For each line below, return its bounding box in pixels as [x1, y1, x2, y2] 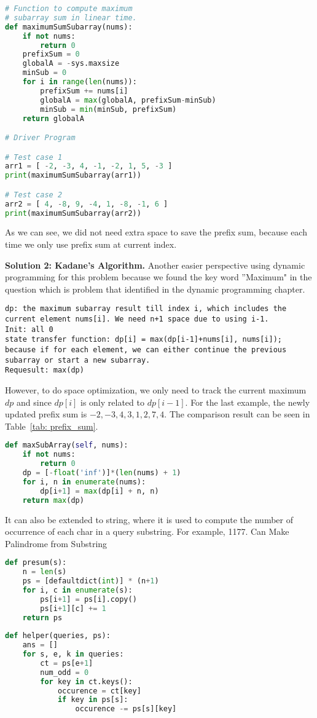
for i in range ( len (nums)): [22, 77, 137, 86]
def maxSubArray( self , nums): [5, 441, 128, 450]
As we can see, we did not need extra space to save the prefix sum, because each [5, 226, 307, 239]
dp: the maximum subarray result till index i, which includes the [5, 304, 287, 314]
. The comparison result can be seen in [164, 408, 310, 420]
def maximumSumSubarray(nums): [5, 22, 133, 31]
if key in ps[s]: [57, 695, 128, 704]
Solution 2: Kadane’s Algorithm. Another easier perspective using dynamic [5, 258, 305, 271]
